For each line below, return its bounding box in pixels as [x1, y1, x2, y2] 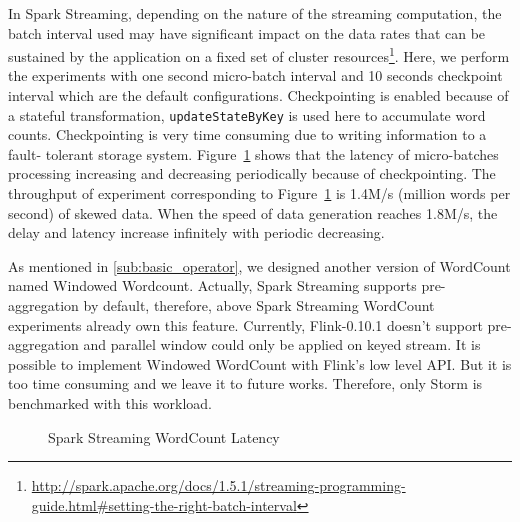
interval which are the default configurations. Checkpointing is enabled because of [8, 85, 509, 106]
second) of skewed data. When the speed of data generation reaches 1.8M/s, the [8, 202, 498, 223]
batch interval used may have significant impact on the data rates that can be [8, 22, 486, 43]
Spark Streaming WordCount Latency [48, 426, 280, 447]
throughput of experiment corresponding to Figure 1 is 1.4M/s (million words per [8, 183, 511, 204]
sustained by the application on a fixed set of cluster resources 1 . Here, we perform [8, 43, 510, 66]
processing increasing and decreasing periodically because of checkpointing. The [8, 163, 496, 184]
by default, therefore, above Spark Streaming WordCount [83, 295, 435, 316]
